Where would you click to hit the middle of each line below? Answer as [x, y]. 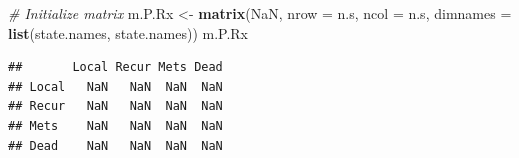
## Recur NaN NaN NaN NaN [115, 106]
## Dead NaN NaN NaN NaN [115, 145]
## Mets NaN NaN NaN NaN [115, 125]
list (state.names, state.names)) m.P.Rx [128, 32]
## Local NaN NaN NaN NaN [115, 86]
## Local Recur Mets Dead [115, 67]
